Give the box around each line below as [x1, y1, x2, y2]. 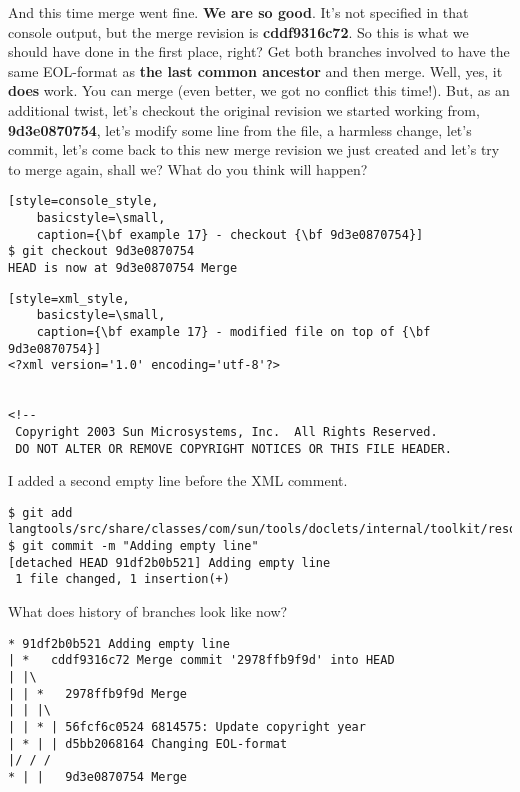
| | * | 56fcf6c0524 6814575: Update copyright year [8, 719, 366, 734]
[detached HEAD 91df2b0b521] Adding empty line [8, 555, 331, 570]
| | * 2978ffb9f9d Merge [8, 686, 187, 701]
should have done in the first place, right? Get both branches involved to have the [8, 41, 510, 62]
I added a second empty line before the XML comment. [8, 470, 348, 491]
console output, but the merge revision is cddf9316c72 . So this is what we [8, 21, 469, 42]
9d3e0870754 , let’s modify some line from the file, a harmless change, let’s [8, 119, 472, 140]
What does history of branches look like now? [8, 601, 288, 622]
